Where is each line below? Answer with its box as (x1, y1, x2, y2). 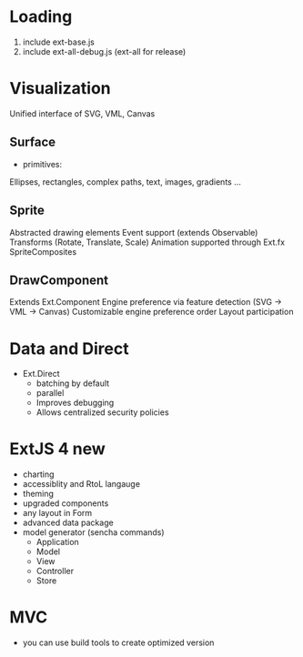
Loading (9, 6, 73, 27)
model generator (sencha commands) (22, 527, 166, 538)
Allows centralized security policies (35, 407, 170, 418)
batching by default (35, 378, 110, 389)
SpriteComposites (9, 246, 77, 257)
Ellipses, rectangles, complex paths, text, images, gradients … (9, 176, 241, 187)
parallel (35, 388, 65, 399)
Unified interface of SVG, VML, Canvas (9, 107, 156, 119)
